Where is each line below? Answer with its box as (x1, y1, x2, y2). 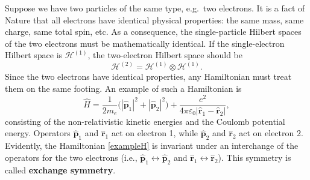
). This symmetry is (218, 151, 291, 163)
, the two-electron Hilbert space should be (87, 49, 242, 61)
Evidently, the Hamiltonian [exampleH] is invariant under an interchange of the (5, 139, 299, 152)
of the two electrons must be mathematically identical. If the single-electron (5, 37, 285, 49)
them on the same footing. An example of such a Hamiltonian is (5, 82, 242, 94)
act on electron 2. (239, 127, 303, 139)
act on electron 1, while (111, 127, 198, 139)
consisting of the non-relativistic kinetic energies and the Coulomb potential (5, 115, 285, 127)
